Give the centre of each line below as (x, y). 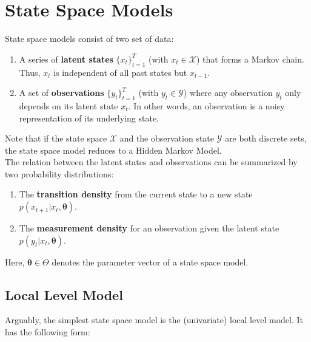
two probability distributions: (59, 173)
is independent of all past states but (120, 72)
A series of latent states (66, 59)
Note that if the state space (56, 138)
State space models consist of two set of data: (89, 39)
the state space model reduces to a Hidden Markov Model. (113, 150)
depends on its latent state (69, 105)
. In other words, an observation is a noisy (206, 105)
